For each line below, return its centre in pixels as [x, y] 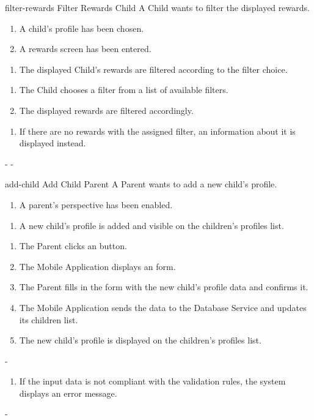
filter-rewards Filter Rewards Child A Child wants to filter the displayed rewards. [157, 7]
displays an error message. [68, 393]
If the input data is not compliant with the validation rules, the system [152, 381]
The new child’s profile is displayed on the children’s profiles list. [140, 340]
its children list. [49, 319]
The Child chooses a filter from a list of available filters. [124, 90]
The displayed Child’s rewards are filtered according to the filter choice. [153, 69]
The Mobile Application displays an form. [97, 266]
